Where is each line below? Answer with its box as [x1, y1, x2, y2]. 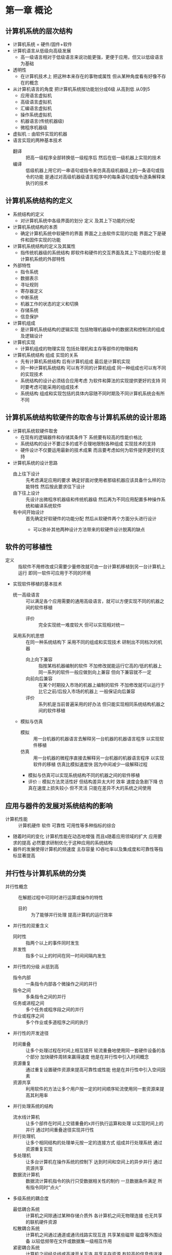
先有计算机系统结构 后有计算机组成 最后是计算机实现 [20, 358, 131, 364]
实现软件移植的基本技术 [12, 581, 62, 587]
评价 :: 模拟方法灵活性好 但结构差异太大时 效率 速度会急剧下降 [28, 779, 158, 785]
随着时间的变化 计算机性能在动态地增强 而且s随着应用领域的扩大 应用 [12, 833, 158, 840]
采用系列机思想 [12, 633, 44, 639]
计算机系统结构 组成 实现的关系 [12, 352, 78, 358]
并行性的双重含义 [12, 923, 49, 929]
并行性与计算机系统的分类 [5, 869, 86, 878]
